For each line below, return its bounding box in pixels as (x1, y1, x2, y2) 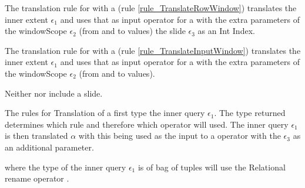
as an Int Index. (197, 25, 255, 37)
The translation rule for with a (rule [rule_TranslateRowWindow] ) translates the (5, 2, 297, 13)
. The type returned (214, 107, 286, 119)
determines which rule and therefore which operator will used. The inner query (5, 118, 289, 130)
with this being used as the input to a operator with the (78, 129, 281, 142)
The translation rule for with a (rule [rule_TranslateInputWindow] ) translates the (5, 44, 301, 56)
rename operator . (5, 172, 69, 184)
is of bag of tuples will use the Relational (138, 160, 286, 173)
